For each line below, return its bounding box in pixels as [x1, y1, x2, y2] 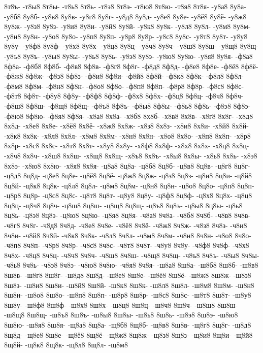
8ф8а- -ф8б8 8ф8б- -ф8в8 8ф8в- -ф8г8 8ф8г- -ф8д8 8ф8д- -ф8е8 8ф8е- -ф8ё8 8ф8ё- [4, 60, 258, 71]
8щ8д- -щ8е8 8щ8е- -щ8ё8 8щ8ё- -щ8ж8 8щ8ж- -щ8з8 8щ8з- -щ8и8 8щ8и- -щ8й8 [4, 329, 253, 340]
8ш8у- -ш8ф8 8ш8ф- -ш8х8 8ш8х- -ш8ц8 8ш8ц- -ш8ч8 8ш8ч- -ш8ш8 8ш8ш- [4, 299, 238, 310]
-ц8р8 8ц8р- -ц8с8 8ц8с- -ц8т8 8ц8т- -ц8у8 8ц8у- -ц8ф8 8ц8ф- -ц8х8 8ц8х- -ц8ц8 [4, 190, 252, 201]
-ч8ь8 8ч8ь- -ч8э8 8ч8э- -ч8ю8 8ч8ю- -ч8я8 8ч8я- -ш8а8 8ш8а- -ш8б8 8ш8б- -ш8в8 [4, 260, 258, 270]
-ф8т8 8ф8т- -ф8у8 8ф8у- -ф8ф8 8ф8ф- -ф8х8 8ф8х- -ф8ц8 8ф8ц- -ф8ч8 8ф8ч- [4, 90, 244, 101]
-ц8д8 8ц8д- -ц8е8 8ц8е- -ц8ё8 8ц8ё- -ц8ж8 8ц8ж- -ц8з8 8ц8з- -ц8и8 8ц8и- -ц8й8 [4, 170, 252, 181]
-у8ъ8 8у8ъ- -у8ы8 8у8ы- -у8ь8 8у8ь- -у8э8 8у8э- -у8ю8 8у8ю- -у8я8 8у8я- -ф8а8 [4, 50, 253, 61]
